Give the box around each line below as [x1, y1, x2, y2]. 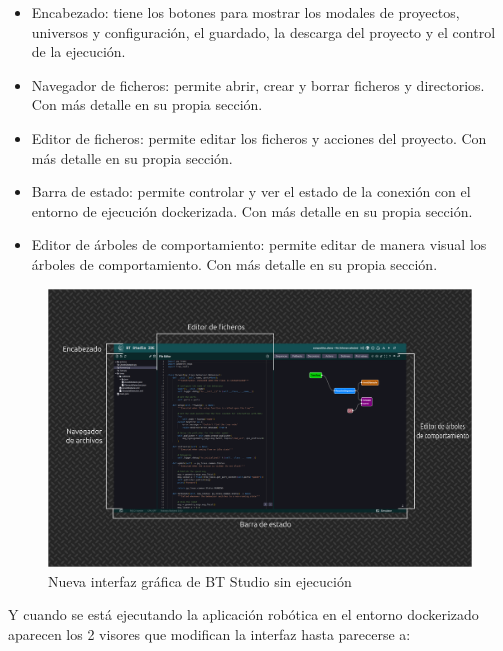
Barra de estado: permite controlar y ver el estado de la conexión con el [31, 181, 471, 202]
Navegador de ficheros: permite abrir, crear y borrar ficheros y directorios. [31, 74, 485, 95]
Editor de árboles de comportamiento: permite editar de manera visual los [31, 234, 487, 255]
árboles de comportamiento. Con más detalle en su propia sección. [31, 253, 438, 274]
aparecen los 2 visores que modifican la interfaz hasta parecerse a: [8, 623, 411, 644]
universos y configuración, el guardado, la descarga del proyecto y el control [31, 21, 496, 42]
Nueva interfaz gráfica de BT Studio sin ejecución [48, 570, 352, 591]
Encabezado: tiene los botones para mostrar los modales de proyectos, [31, 2, 460, 22]
